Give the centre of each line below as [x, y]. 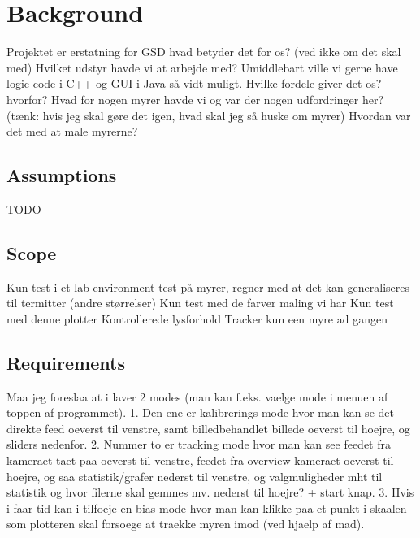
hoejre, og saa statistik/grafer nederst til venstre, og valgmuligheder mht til [195, 476]
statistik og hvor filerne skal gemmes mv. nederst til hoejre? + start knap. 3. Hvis [210, 492]
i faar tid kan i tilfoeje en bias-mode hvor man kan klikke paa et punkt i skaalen [207, 508]
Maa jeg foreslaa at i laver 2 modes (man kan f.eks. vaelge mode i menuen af [197, 396]
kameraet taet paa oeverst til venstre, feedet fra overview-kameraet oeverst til [200, 460]
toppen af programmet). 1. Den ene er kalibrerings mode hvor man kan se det [200, 412]
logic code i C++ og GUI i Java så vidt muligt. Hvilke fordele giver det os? [194, 83]
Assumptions [62, 175]
